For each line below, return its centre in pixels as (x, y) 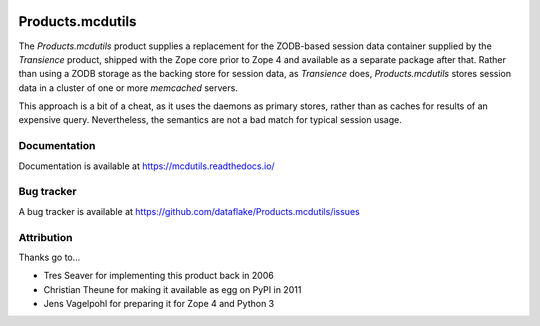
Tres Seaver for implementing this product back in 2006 (158, 276)
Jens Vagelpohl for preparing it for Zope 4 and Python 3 (159, 304)
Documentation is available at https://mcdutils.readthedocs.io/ (146, 166)
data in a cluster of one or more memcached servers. (128, 87)
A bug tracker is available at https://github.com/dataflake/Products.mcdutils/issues (189, 211)
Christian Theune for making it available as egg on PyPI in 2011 (172, 289)
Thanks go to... (49, 257)
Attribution (45, 237)
